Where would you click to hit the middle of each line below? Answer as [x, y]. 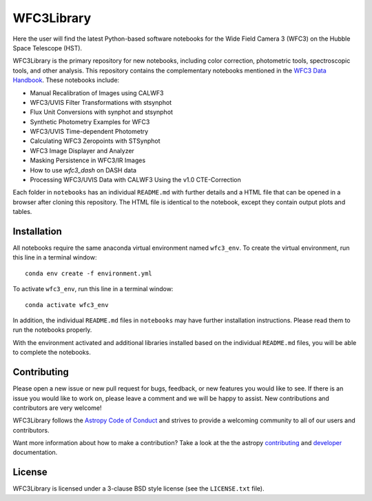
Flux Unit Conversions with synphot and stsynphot [102, 112]
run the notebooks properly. [52, 330]
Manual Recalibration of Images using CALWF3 [97, 92]
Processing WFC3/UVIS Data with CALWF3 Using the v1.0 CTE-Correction [135, 180]
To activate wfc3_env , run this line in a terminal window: [93, 289]
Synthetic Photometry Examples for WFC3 [90, 121]
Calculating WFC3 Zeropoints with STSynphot [95, 141]
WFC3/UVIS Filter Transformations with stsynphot [101, 102]
